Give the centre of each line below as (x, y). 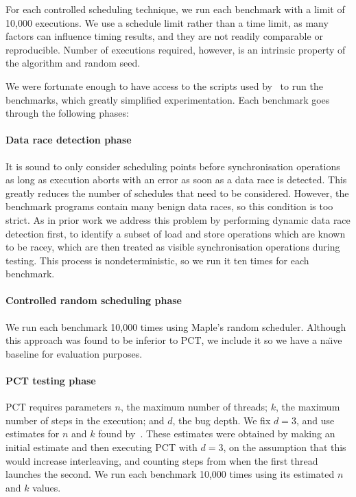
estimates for (33, 434)
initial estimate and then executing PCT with (102, 447)
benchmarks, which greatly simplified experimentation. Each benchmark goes (168, 99)
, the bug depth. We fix (222, 420)
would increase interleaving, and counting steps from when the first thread (162, 460)
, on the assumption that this (285, 447)
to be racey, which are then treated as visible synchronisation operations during (173, 247)
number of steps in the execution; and (85, 420)
